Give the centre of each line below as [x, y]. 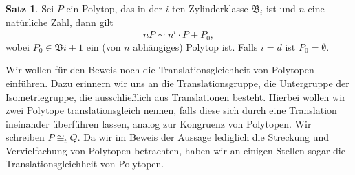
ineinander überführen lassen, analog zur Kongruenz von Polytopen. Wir [159, 123]
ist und [281, 8]
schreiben [25, 137]
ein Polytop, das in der [114, 8]
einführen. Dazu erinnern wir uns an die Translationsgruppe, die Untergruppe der [177, 83]
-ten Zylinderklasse [208, 8]
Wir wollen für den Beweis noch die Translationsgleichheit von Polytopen [160, 70]
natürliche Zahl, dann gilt [60, 22]
